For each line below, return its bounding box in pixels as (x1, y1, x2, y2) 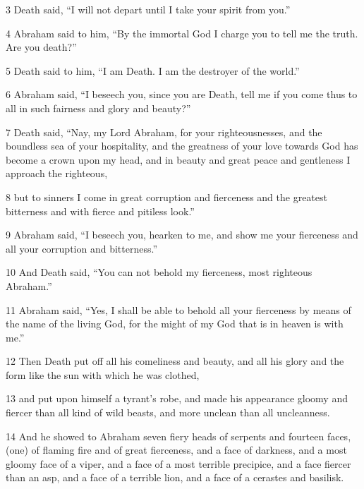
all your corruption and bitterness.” (6, 241, 158, 255)
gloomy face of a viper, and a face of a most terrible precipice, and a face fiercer (6, 456, 351, 471)
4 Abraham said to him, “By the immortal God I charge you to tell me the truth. (6, 25, 358, 40)
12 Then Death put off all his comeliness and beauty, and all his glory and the (6, 354, 344, 368)
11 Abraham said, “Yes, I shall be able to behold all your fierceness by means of (6, 302, 351, 317)
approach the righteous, (6, 166, 108, 181)
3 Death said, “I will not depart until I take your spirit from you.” (6, 2, 291, 16)
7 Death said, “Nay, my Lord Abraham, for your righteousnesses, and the (6, 124, 322, 139)
